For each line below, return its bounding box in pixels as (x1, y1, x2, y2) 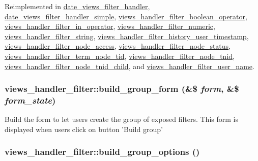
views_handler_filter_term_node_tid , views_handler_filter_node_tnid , (5, 50, 235, 61)
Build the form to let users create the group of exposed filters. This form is (5, 114, 238, 124)
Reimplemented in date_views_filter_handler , (5, 1, 150, 11)
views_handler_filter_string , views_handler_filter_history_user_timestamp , (5, 30, 249, 41)
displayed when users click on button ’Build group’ (5, 123, 163, 134)
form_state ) (5, 94, 56, 106)
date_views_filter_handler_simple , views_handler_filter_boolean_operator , (5, 11, 247, 21)
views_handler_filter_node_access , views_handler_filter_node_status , (5, 41, 231, 51)
